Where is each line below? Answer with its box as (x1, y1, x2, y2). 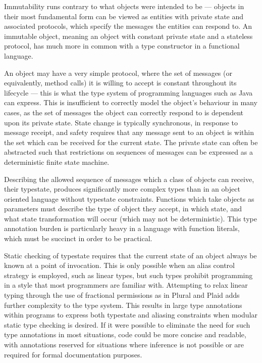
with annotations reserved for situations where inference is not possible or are (4, 339, 244, 349)
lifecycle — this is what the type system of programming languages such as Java (4, 87, 253, 98)
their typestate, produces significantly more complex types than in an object (4, 184, 240, 194)
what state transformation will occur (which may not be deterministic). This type (4, 213, 257, 223)
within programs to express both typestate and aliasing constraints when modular (4, 309, 258, 320)
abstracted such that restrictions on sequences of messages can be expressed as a (4, 147, 253, 157)
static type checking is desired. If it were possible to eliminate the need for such (4, 319, 250, 330)
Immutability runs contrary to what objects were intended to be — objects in (4, 1, 244, 11)
